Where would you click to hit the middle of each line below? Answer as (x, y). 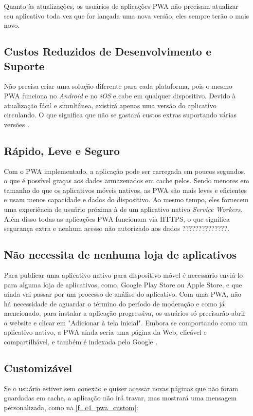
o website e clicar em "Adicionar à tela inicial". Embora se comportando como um (126, 322)
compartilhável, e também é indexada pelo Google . (81, 342)
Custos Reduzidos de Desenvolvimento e (108, 51)
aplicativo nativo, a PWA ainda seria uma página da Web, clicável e (105, 332)
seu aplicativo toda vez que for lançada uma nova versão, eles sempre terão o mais (126, 15)
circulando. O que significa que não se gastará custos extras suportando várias (120, 115)
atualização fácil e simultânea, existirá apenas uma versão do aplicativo (110, 105)
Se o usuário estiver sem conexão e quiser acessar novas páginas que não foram (121, 388)
